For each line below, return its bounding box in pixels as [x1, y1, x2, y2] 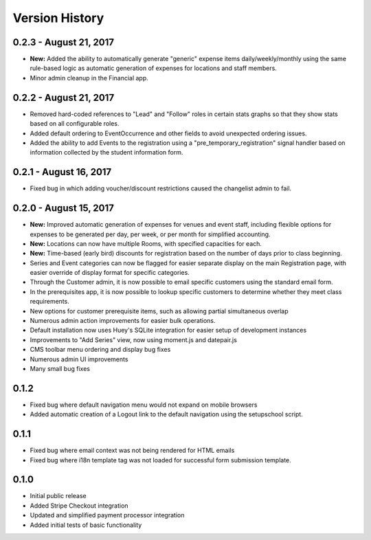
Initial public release [30, 492, 87, 500]
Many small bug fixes [30, 364, 91, 372]
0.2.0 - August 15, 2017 [12, 203, 115, 214]
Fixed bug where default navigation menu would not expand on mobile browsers [30, 401, 258, 409]
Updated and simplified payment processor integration [30, 511, 185, 519]
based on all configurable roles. [30, 120, 120, 128]
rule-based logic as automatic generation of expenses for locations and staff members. [30, 64, 278, 72]
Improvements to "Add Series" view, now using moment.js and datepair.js [30, 335, 237, 344]
